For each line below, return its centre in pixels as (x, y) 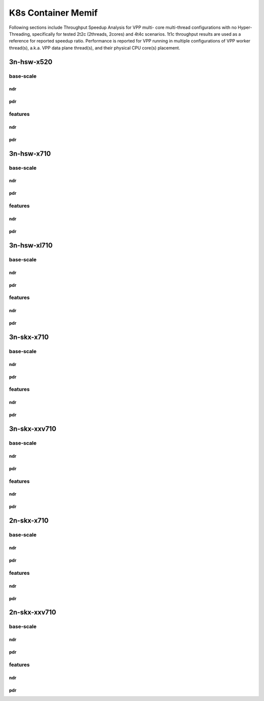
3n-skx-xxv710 (33, 429)
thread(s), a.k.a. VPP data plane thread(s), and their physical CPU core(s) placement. (95, 48)
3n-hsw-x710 (30, 153)
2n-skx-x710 (29, 521)
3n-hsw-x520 (31, 62)
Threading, (20, 34)
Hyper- (245, 27)
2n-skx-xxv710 (33, 612)
